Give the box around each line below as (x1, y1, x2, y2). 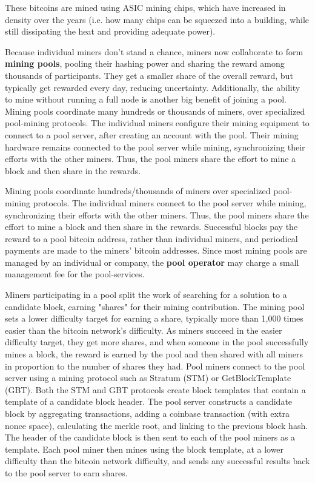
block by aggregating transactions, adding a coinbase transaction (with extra (5, 407, 290, 419)
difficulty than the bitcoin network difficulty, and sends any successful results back (5, 454, 310, 467)
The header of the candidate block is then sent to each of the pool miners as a (5, 431, 296, 444)
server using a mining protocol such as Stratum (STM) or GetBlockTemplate (5, 371, 291, 384)
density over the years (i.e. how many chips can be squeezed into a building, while (5, 13, 310, 25)
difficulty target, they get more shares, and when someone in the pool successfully (5, 336, 309, 348)
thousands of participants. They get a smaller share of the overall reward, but (5, 69, 293, 81)
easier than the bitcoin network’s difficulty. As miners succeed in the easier (5, 323, 282, 336)
